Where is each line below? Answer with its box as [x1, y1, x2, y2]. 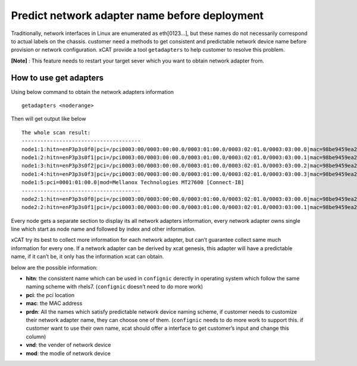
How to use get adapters [11, 72, 104, 83]
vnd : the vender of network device [26, 342, 111, 349]
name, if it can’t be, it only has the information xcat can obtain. [11, 253, 164, 260]
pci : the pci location [26, 291, 75, 298]
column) [26, 333, 46, 340]
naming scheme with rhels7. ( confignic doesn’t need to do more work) [26, 283, 203, 291]
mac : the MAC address [26, 300, 83, 307]
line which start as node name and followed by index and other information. [11, 226, 196, 233]
